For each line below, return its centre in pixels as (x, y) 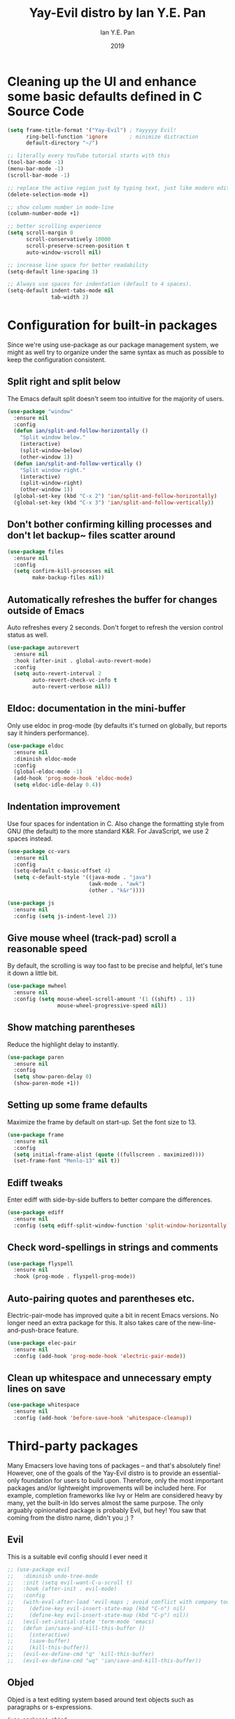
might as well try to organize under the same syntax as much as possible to (116, 352)
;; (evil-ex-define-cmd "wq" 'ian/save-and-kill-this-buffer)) (104, 1661)
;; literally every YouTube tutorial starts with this (89, 156)
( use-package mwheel (37, 986)
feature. (67, 1330)
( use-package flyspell (40, 1263)
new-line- (202, 1322)
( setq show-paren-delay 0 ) (53, 1077)
